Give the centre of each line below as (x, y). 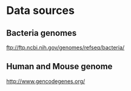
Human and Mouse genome (59, 66)
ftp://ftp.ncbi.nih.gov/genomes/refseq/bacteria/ (65, 47)
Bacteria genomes (42, 33)
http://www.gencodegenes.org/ (46, 81)
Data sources (40, 11)
